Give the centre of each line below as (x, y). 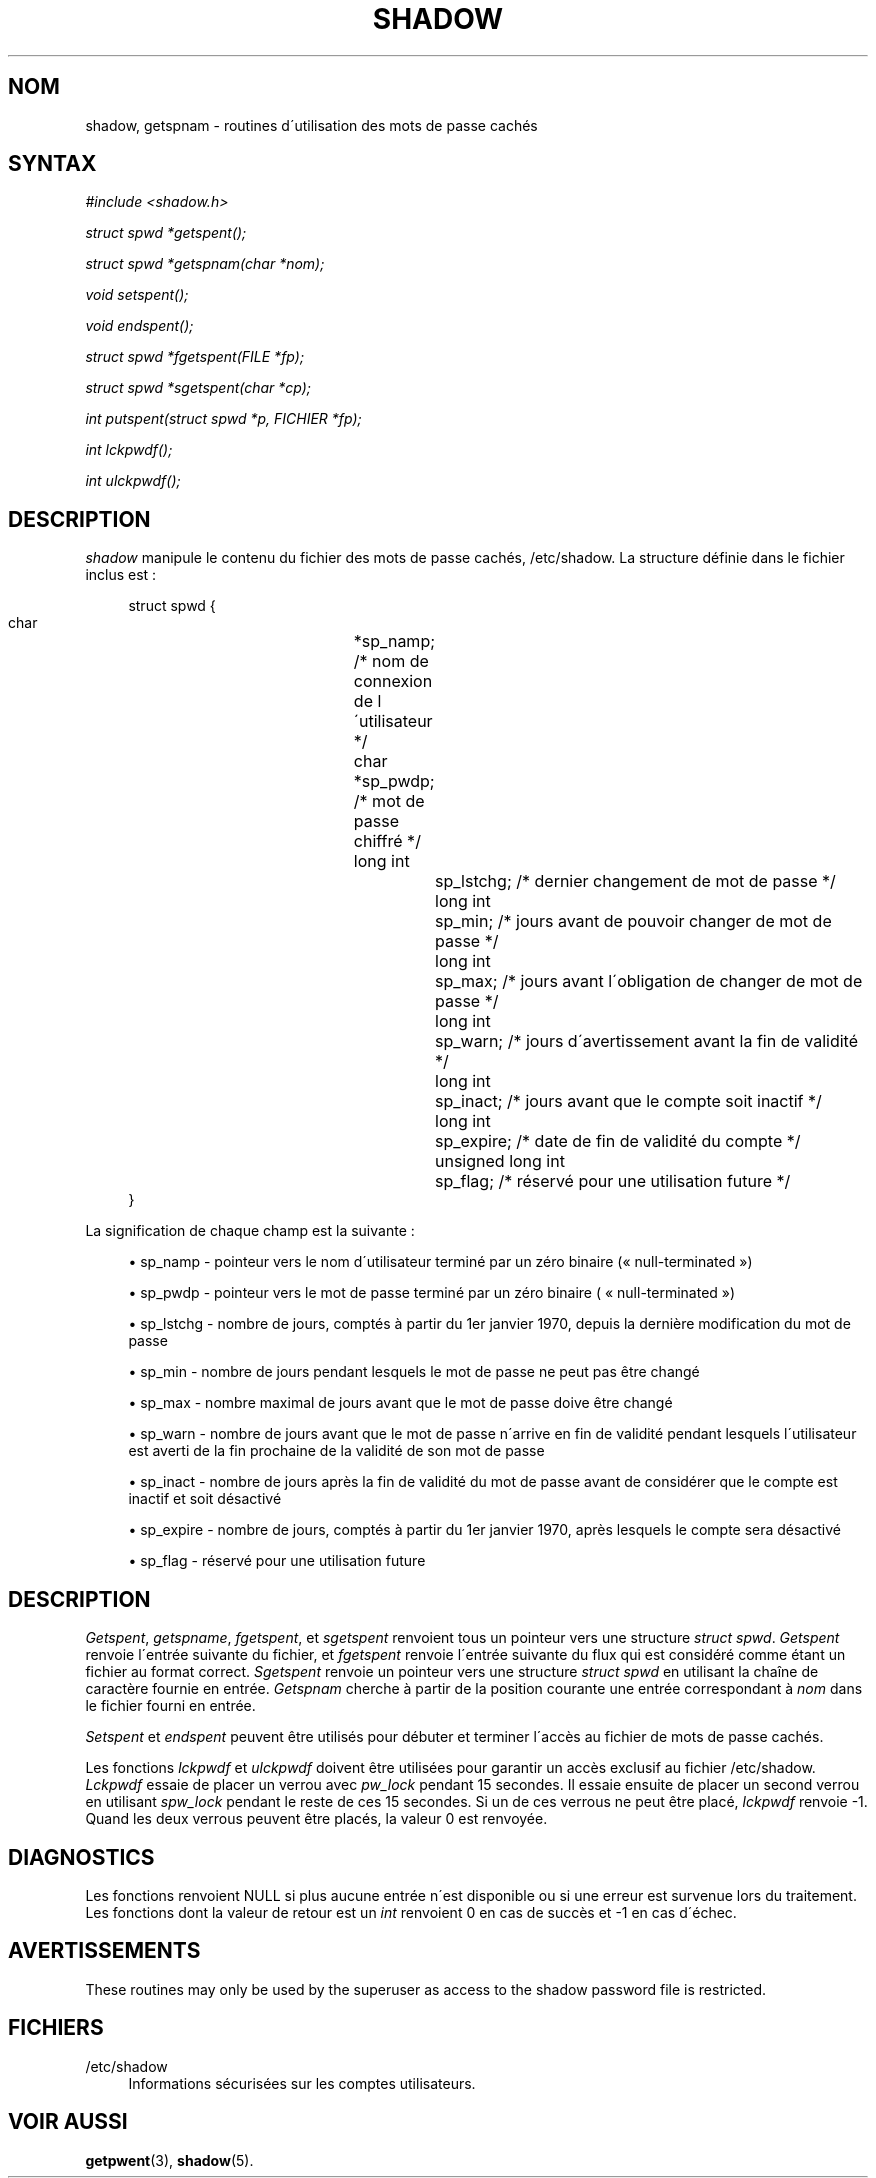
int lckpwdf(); (129, 450)
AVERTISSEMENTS (104, 1951)
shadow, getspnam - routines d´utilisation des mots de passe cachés (311, 125)
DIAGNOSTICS (81, 1857)
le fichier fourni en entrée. (170, 1706)
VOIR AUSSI (68, 2122)
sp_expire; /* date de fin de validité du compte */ (618, 1141)
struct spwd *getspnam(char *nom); (205, 264)
